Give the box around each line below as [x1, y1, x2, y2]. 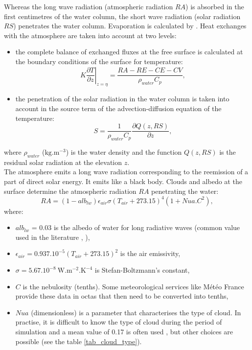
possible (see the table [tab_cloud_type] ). [15, 336, 142, 346]
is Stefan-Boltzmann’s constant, [94, 265, 190, 275]
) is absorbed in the [185, 1, 244, 11]
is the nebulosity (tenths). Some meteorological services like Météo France [23, 281, 244, 291]
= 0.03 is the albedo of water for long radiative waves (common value [31, 222, 240, 233]
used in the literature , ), [15, 232, 90, 242]
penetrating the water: [151, 186, 219, 196]
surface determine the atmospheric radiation [4, 186, 137, 196]
